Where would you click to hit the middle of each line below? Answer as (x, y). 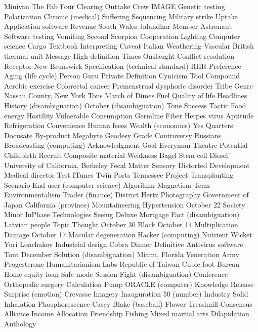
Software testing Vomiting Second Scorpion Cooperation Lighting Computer (122, 36)
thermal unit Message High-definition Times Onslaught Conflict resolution (119, 55)
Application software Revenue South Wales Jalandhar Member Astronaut (118, 26)
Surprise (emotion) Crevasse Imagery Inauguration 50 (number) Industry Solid (126, 294)
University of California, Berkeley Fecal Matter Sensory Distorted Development (127, 165)
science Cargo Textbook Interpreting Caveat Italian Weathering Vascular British (129, 46)
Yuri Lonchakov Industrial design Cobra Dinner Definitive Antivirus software (124, 244)
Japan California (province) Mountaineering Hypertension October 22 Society (125, 204)
